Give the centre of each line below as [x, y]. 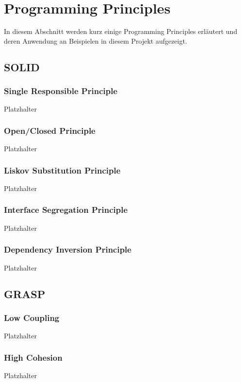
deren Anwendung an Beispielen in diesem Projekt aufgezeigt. [96, 40]
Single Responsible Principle [61, 91]
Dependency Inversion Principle [68, 249]
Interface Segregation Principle [66, 210]
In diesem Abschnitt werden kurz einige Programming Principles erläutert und [121, 31]
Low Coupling [32, 317]
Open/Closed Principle [50, 130]
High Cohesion [33, 357]
